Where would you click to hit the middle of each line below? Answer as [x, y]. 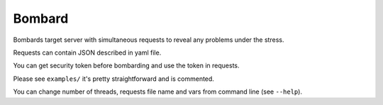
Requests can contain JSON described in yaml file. [87, 52]
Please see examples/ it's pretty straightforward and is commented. [113, 79]
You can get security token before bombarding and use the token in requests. [127, 66]
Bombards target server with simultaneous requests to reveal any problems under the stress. [149, 40]
